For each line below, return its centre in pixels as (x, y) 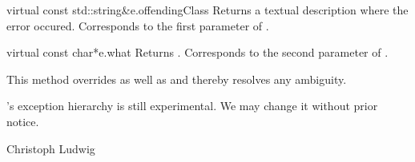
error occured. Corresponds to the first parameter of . (138, 25)
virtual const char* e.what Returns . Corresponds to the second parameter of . (197, 52)
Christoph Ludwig (51, 148)
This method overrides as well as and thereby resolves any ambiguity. (177, 79)
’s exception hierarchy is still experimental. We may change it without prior (192, 106)
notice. (23, 121)
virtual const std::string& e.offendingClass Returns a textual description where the (207, 10)
